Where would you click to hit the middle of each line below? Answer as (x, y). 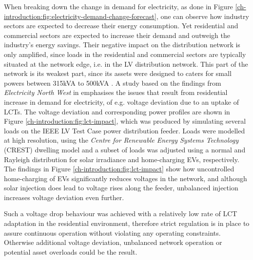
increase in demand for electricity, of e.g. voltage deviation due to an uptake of (122, 102)
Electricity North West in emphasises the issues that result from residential (116, 92)
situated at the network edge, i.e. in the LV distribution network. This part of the (126, 64)
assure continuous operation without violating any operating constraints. (112, 232)
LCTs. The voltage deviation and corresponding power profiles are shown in (117, 111)
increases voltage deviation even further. (64, 197)
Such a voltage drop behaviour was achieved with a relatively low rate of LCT (121, 214)
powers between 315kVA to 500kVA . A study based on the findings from (113, 83)
